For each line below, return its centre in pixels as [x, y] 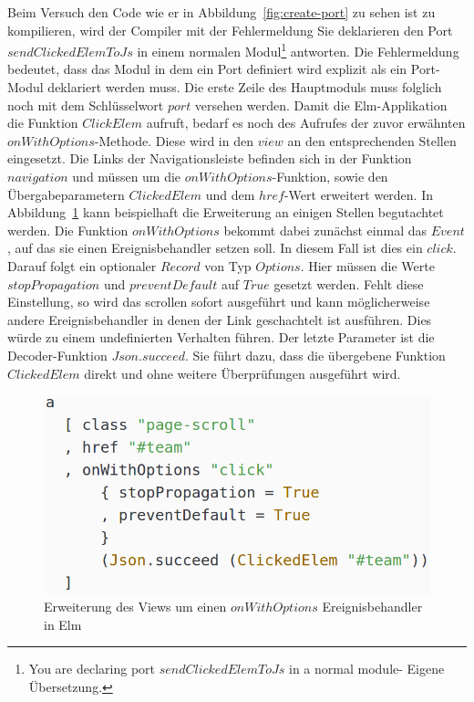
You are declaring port [92, 669]
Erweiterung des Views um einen [135, 607]
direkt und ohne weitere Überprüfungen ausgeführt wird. [242, 373]
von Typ [228, 265]
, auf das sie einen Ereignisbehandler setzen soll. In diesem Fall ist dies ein [215, 248]
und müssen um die [127, 176]
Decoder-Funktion [57, 355]
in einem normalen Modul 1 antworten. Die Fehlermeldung [298, 50]
